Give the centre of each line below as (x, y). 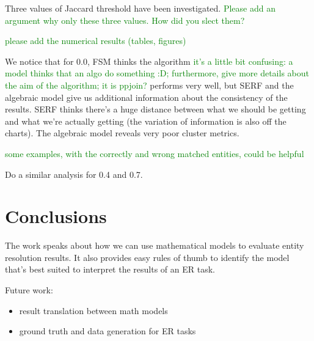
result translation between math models (93, 310)
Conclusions (56, 216)
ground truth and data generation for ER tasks (108, 331)
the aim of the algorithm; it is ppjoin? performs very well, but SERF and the (149, 85)
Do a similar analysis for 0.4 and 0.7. (74, 174)
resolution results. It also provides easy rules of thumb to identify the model (147, 257)
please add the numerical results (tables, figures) (96, 41)
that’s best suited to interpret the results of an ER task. (110, 269)
